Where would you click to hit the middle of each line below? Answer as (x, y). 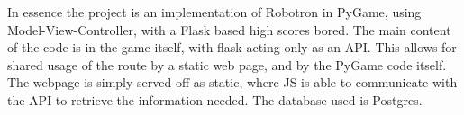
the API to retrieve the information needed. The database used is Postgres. (215, 99)
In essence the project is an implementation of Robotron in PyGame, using (214, 12)
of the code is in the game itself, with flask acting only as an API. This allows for (232, 47)
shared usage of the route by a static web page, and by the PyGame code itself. (227, 64)
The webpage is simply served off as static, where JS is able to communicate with (232, 82)
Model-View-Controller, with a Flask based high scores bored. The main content (229, 29)
